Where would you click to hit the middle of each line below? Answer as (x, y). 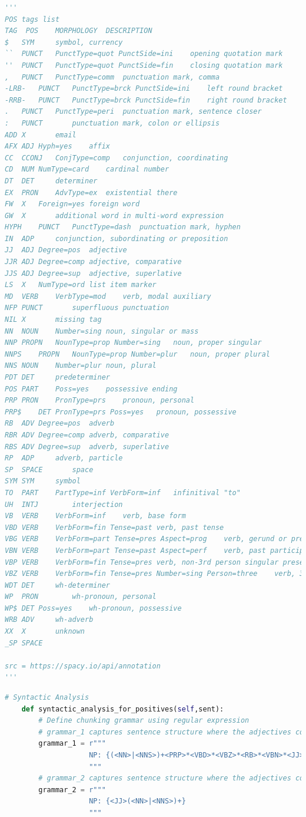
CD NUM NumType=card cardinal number (87, 169)
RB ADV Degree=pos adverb (60, 424)
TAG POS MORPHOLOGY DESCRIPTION (79, 31)
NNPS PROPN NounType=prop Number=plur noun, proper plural (138, 354)
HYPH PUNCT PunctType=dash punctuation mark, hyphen (123, 227)
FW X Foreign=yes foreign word (72, 204)
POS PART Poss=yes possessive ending (91, 389)
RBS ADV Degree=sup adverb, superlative (87, 447)
